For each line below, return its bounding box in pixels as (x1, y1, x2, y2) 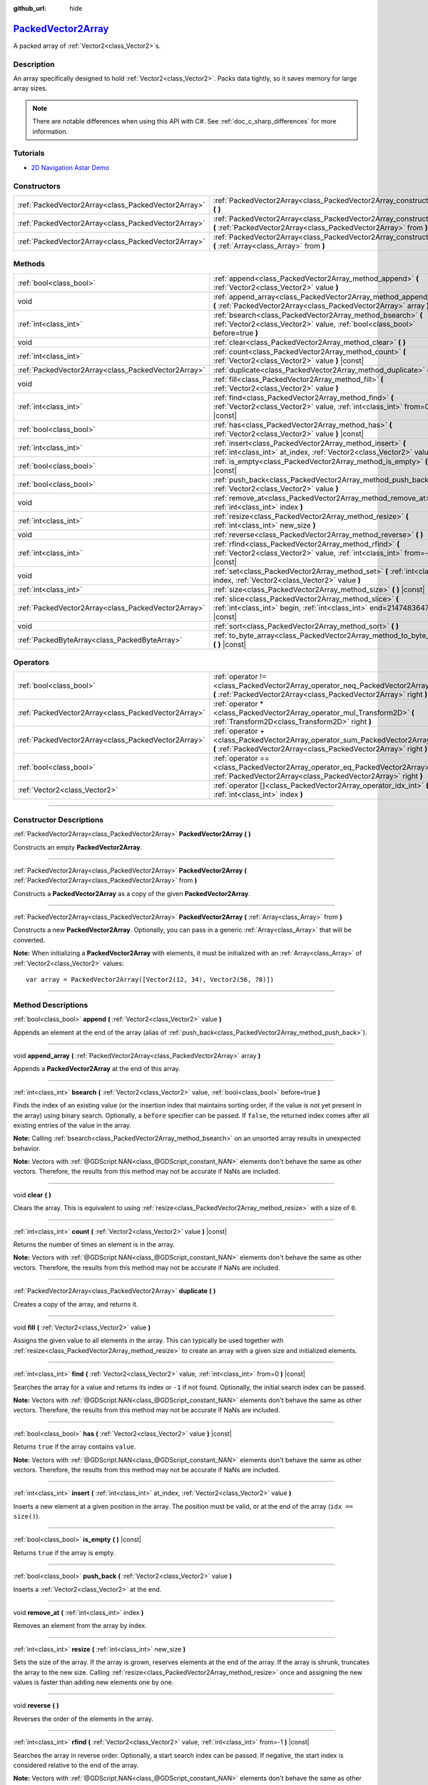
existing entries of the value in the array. (13, 1121, 132, 1130)
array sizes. (13, 84, 48, 93)
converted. (13, 935, 46, 944)
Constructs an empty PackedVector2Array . (13, 843, 143, 851)
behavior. (13, 1144, 41, 1152)
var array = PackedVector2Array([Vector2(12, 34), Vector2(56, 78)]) (26, 975, 275, 984)
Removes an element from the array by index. (13, 1621, 148, 1630)
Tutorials (13, 149, 46, 159)
